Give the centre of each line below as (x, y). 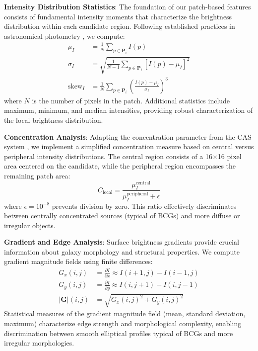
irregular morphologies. (39, 343)
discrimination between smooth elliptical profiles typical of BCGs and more (119, 333)
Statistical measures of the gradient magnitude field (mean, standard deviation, (125, 313)
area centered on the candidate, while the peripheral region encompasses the (120, 166)
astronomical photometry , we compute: (64, 36)
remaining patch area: (37, 175)
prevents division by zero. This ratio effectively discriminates (144, 206)
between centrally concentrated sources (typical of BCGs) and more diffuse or (122, 216)
